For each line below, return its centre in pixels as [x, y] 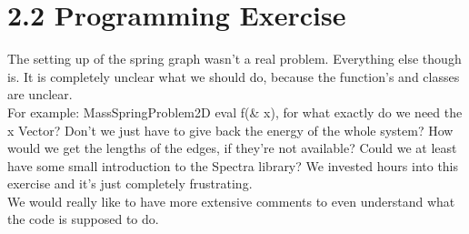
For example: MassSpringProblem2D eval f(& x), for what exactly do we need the [235, 112]
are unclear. [40, 94]
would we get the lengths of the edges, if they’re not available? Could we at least [232, 148]
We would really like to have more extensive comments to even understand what [231, 201]
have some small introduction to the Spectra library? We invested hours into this [233, 165]
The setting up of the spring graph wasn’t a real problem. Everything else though [234, 59]
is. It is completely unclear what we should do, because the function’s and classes [234, 76]
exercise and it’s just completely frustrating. [130, 183]
